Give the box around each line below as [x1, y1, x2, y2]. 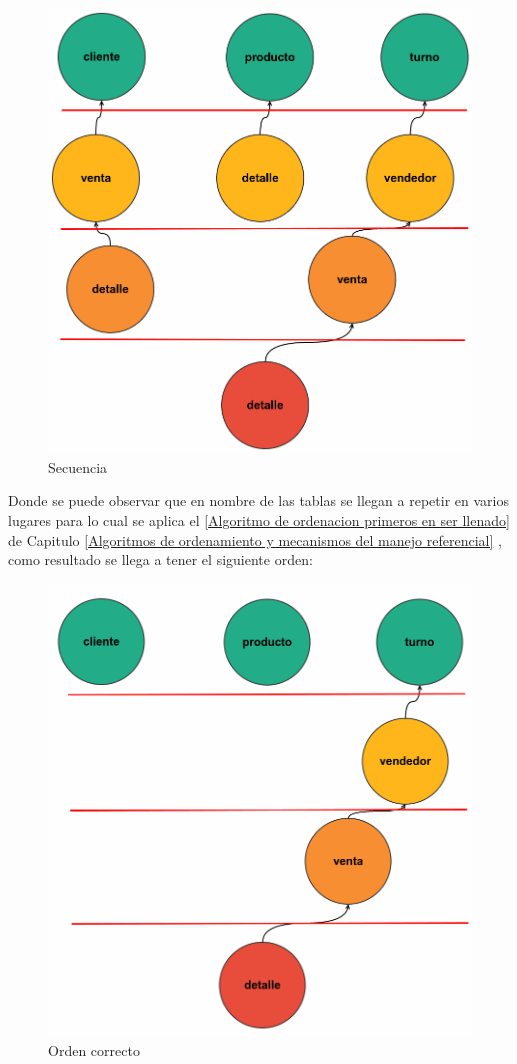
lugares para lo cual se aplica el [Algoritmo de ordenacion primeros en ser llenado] [8, 510, 510, 531]
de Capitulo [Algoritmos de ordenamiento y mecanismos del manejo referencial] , [8, 529, 502, 550]
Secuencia [48, 456, 108, 477]
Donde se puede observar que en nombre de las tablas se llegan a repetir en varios [8, 490, 509, 511]
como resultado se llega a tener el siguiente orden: [8, 549, 313, 570]
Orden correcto [48, 1040, 140, 1061]
